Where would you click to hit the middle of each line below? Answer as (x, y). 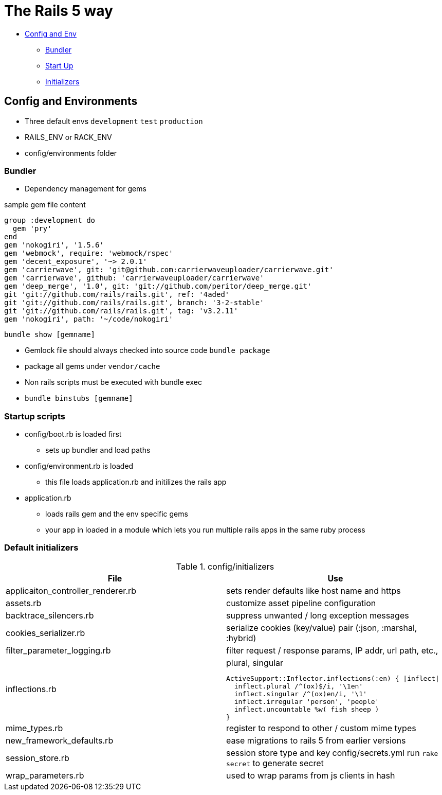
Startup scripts (35, 416)
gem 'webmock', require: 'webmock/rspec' (89, 253)
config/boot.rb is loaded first (73, 434)
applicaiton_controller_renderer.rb (71, 590)
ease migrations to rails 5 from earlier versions (316, 740)
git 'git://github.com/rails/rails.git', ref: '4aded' (117, 295)
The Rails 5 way (59, 11)
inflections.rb (31, 689)
